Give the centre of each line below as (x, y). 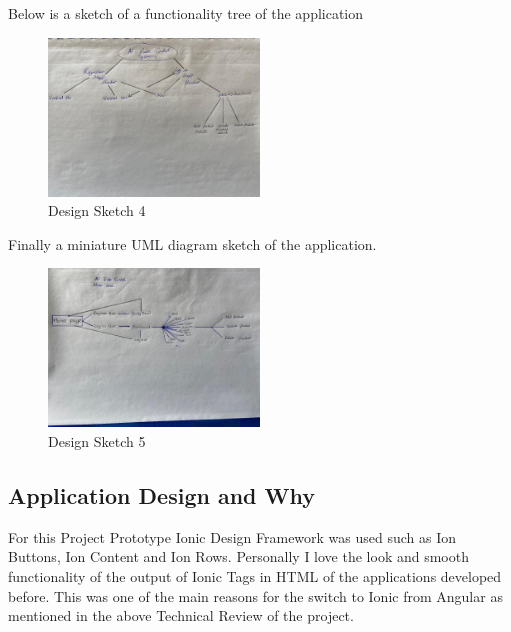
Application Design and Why (162, 494)
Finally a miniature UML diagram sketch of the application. (192, 243)
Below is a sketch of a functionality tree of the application (186, 13)
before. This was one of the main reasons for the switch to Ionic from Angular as (255, 595)
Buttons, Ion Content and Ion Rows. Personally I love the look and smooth (238, 556)
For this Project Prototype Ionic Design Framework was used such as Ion (232, 536)
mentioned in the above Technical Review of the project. (181, 615)
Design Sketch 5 (97, 440)
